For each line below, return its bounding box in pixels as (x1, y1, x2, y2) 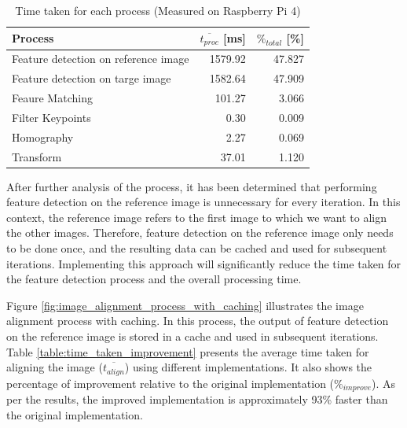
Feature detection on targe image (12, 70, 171, 87)
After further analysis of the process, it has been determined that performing (6, 178, 377, 194)
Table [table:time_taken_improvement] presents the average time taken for (6, 343, 369, 360)
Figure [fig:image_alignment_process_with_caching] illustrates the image (6, 297, 364, 313)
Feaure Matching (12, 89, 93, 105)
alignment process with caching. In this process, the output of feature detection (6, 312, 389, 329)
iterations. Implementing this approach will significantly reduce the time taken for (6, 255, 401, 271)
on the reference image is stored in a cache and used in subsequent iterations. (6, 327, 379, 344)
